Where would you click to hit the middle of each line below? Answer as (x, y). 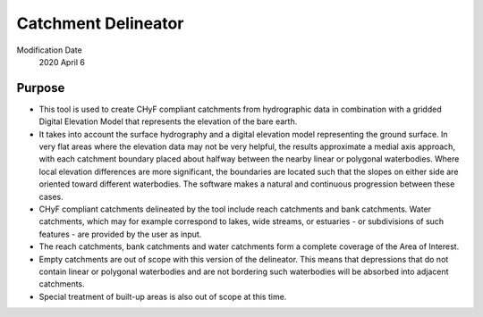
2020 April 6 (62, 62)
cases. (51, 196)
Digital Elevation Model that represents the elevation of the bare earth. (168, 121)
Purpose (41, 88)
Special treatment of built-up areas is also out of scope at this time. (163, 296)
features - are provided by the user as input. (120, 234)
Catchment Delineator (100, 23)
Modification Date (49, 50)
